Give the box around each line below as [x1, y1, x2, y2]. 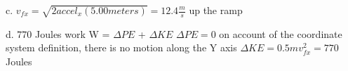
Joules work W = [35, 26, 110, 41]
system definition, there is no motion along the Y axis [6, 40, 237, 55]
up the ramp [189, 3, 243, 17]
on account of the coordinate [219, 26, 342, 41]
